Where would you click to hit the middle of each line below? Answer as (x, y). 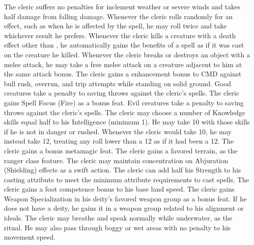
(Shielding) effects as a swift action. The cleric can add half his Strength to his (123, 170)
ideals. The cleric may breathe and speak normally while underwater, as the (118, 218)
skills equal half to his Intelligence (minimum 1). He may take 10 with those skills (127, 122)
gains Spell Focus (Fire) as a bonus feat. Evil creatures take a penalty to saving (124, 102)
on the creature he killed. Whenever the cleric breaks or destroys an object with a (127, 54)
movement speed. (30, 237)
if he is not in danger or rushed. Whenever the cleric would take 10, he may (118, 131)
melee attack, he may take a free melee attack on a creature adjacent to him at (123, 64)
